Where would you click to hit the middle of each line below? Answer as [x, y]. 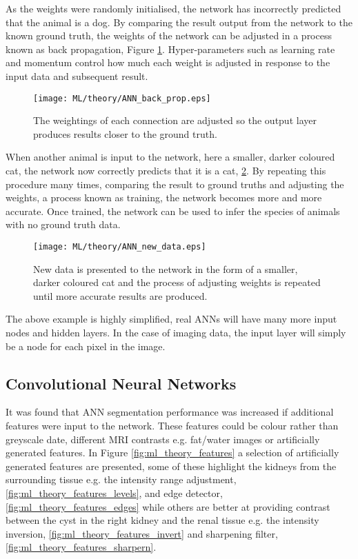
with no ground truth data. [63, 224]
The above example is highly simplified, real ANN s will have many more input [171, 319]
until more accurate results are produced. [120, 295]
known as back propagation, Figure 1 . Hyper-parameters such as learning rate [170, 49]
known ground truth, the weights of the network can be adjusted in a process [169, 35]
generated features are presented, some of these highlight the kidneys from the [171, 466]
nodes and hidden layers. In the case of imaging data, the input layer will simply [176, 332]
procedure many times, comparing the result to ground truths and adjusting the [175, 184]
